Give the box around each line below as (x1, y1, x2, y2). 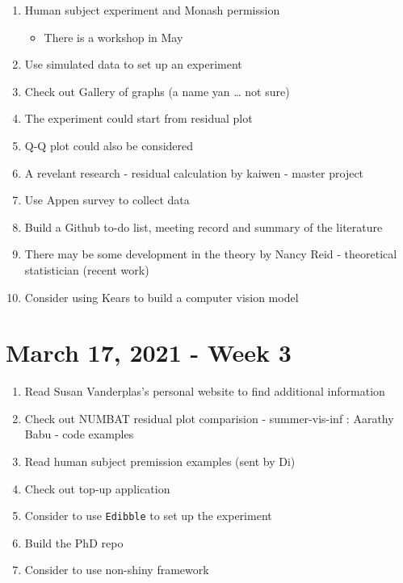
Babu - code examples (24, 426, 134, 442)
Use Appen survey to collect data (24, 191, 190, 208)
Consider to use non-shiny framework (24, 561, 209, 578)
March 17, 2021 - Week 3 (6, 336, 292, 369)
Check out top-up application (24, 480, 170, 497)
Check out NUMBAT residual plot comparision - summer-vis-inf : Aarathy (24, 409, 394, 426)
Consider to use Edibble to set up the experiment (24, 507, 272, 524)
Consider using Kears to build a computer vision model (24, 288, 299, 305)
